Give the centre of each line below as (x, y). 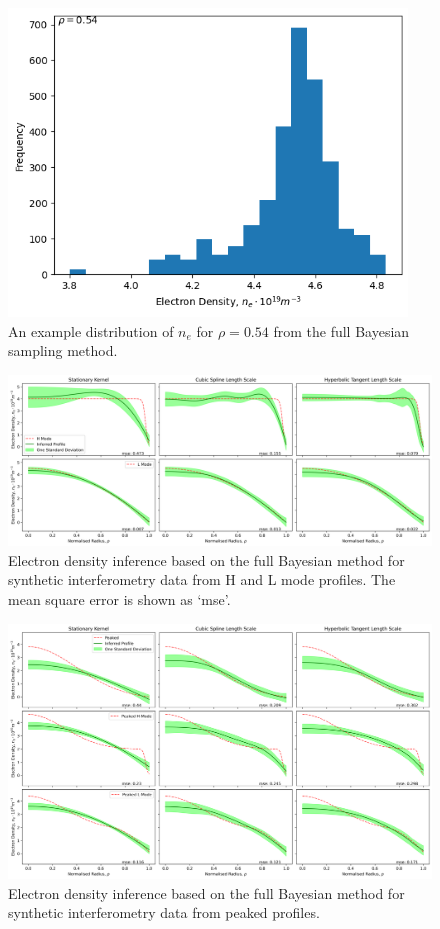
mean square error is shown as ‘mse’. (119, 598)
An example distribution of (91, 330)
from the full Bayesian (341, 330)
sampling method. (63, 350)
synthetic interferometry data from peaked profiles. (164, 912)
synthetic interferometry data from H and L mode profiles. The (202, 579)
